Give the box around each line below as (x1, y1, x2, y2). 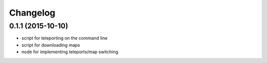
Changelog (9, 7, 55, 18)
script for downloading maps (21, 42, 80, 48)
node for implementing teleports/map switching (21, 49, 119, 55)
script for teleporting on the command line (21, 35, 108, 41)
